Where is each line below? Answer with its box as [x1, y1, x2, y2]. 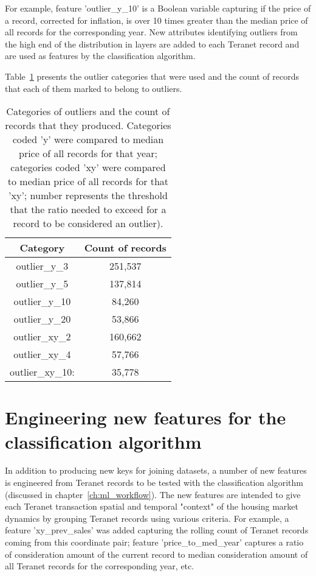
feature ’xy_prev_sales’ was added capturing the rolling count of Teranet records [5, 524, 309, 536]
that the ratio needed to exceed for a [10, 202, 167, 217]
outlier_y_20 [13, 312, 71, 326]
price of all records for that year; [19, 146, 157, 161]
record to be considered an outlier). [13, 216, 163, 231]
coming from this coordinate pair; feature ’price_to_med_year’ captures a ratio [5, 536, 304, 549]
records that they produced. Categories [5, 118, 171, 133]
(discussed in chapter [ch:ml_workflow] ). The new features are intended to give [5, 488, 301, 500]
